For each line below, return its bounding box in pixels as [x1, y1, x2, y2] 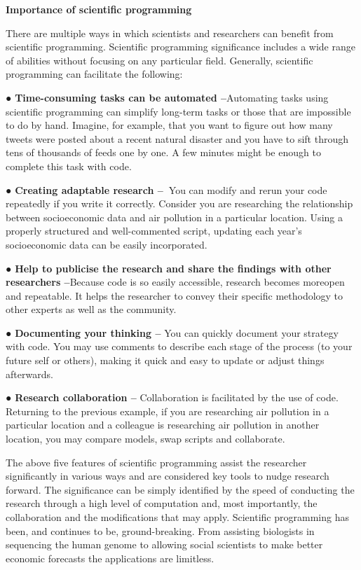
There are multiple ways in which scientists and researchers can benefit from [6, 25, 334, 40]
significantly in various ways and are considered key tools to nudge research [6, 468, 329, 483]
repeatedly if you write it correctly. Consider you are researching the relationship [6, 196, 353, 211]
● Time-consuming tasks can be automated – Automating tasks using [6, 90, 329, 104]
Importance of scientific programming [6, 2, 192, 16]
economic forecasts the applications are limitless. [6, 550, 214, 565]
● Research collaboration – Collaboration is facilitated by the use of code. [6, 390, 339, 405]
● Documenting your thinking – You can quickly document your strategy [6, 325, 339, 340]
